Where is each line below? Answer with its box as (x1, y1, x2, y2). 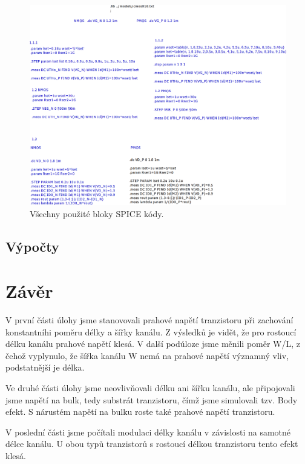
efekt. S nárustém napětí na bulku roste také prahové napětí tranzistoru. (5, 405, 275, 418)
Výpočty (5, 237, 59, 255)
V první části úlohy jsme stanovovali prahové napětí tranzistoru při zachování (5, 314, 294, 326)
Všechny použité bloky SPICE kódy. (30, 207, 164, 220)
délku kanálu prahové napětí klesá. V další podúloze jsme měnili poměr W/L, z (5, 337, 301, 350)
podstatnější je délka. (5, 361, 85, 374)
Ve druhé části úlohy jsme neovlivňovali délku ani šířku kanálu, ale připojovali (5, 382, 295, 394)
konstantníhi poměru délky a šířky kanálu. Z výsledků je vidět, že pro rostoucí (5, 325, 297, 338)
